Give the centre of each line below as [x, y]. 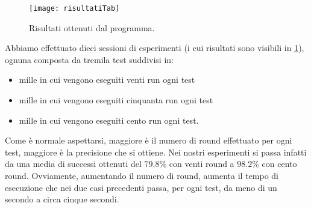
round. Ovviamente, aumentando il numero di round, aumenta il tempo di [142, 175]
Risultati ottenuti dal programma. [92, 27]
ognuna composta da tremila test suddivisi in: [89, 59]
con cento [279, 164]
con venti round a [202, 164]
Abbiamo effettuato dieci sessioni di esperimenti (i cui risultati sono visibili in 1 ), [155, 48]
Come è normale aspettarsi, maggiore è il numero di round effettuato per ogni [149, 140]
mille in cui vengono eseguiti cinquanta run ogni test [116, 100]
